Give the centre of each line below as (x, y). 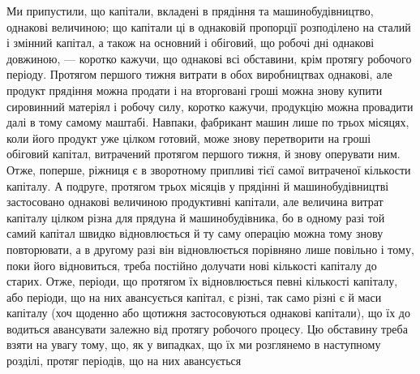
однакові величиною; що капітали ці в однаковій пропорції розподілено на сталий (209, 26)
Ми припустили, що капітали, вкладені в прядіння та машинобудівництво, (190, 11)
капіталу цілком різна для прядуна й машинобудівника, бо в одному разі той (196, 217)
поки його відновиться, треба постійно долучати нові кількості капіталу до (192, 265)
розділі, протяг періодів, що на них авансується (124, 361)
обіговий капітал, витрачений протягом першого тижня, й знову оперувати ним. (204, 154)
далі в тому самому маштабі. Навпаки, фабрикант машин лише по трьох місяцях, (208, 122)
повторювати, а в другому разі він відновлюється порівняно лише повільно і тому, (210, 249)
